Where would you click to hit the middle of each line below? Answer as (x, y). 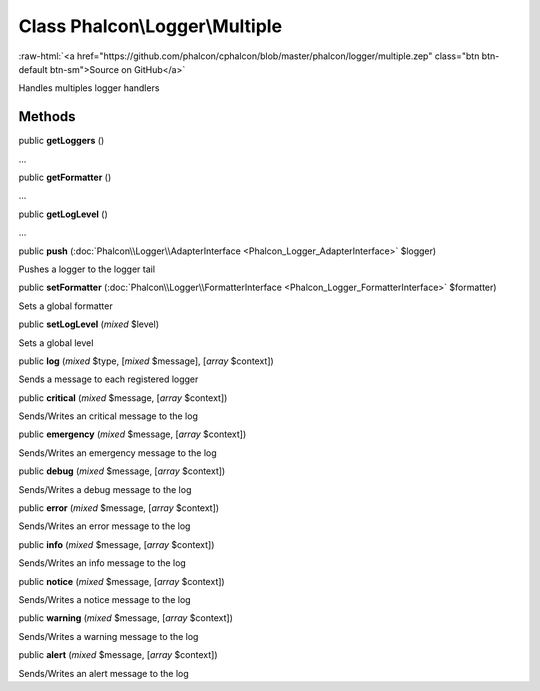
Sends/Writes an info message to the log (102, 563)
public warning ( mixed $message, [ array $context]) (126, 618)
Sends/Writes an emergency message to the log (117, 452)
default (33, 69)
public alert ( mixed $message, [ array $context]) (118, 655)
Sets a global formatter (66, 306)
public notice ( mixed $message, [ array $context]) (121, 581)
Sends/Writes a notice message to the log (104, 599)
